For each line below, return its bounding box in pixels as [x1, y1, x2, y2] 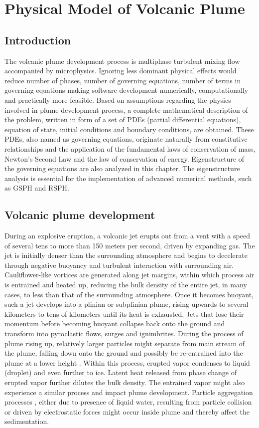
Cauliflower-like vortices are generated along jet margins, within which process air [4, 269, 255, 280]
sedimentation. [4, 416, 49, 427]
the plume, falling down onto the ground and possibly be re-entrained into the [4, 348, 243, 358]
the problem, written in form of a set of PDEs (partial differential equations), [4, 114, 241, 125]
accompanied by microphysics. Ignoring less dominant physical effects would [4, 65, 237, 76]
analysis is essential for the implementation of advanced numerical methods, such [4, 173, 252, 183]
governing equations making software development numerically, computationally [4, 85, 249, 95]
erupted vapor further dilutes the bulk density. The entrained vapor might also [4, 377, 245, 387]
